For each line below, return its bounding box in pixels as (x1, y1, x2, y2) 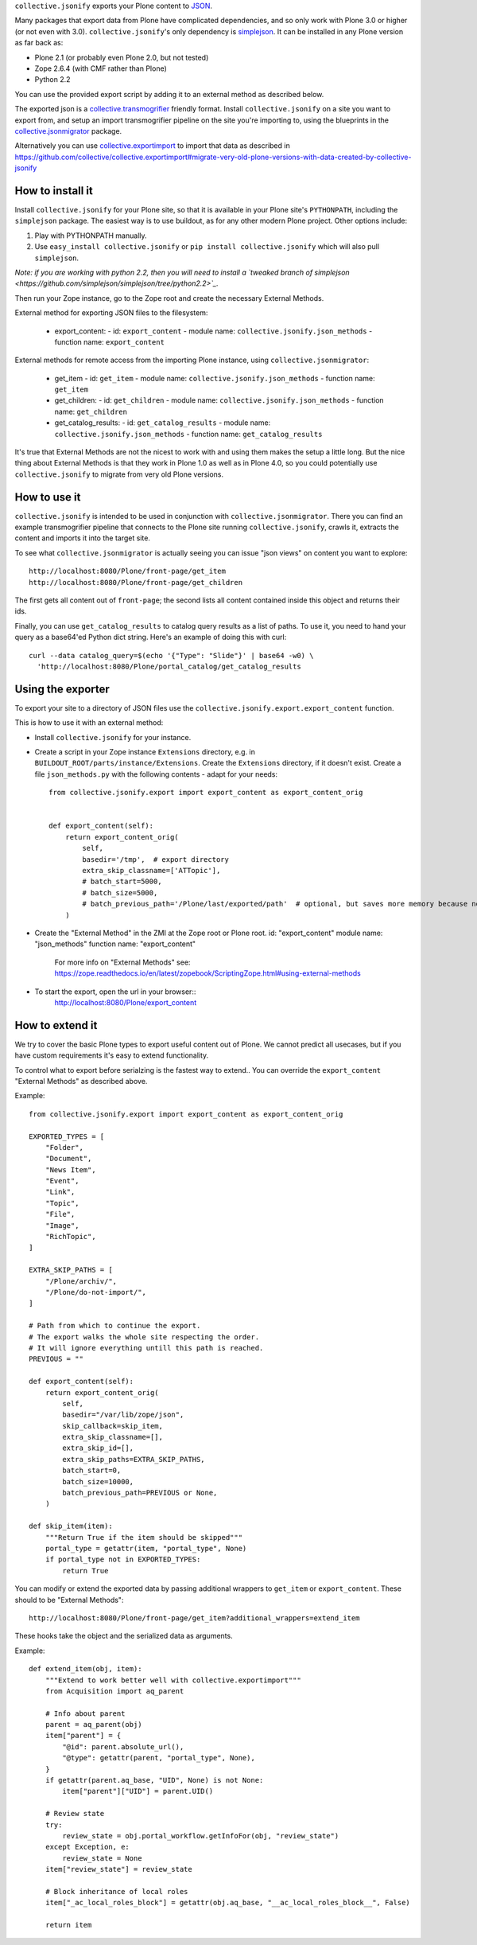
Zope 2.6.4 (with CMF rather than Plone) (34, 64, 167, 73)
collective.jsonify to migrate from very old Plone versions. (14, 470, 224, 479)
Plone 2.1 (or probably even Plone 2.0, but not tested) (34, 53, 209, 62)
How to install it (14, 184, 93, 197)
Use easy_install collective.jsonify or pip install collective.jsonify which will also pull (34, 242, 380, 251)
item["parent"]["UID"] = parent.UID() (62, 1787, 214, 1796)
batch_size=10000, (62, 1477, 134, 1486)
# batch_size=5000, (82, 888, 158, 897)
